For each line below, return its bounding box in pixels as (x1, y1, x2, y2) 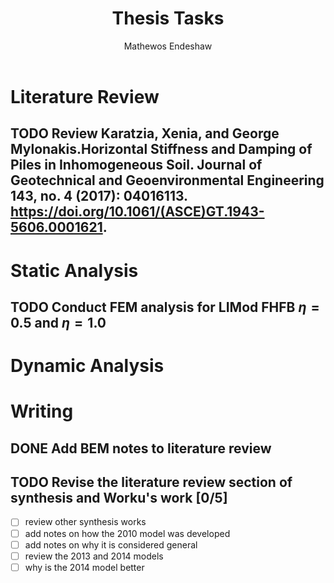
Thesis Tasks (111, 7, 225, 30)
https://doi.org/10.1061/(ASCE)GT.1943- (10, 203, 265, 221)
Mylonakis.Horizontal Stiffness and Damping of (10, 141, 313, 158)
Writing (10, 400, 74, 423)
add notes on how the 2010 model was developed (24, 527, 231, 539)
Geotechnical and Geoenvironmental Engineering (10, 172, 325, 189)
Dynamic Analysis (10, 355, 165, 377)
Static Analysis (10, 259, 139, 282)
